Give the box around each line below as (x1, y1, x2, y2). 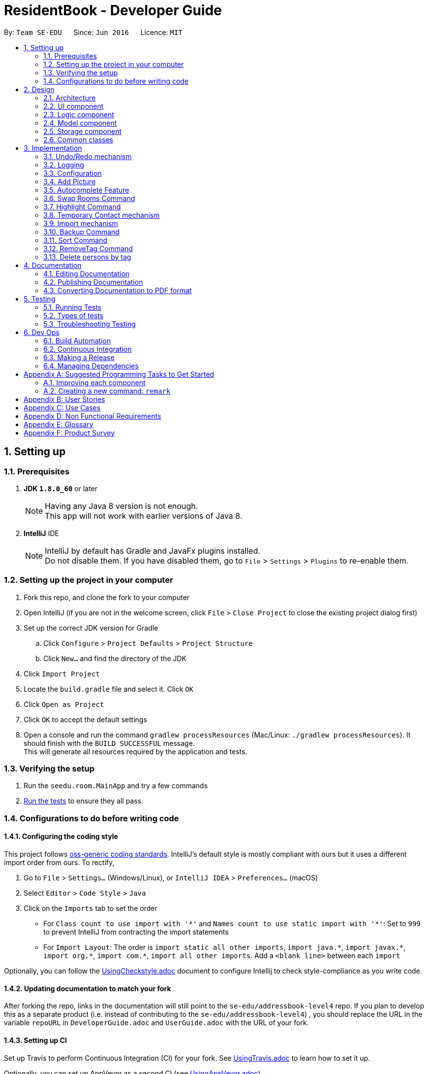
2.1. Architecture (43, 93, 96, 102)
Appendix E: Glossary (24, 420, 94, 429)
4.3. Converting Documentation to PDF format (43, 286, 192, 295)
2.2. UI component (43, 101, 104, 110)
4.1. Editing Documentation (43, 269, 130, 278)
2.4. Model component (43, 118, 117, 127)
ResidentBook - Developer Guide (4, 2, 222, 19)
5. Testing (24, 294, 56, 303)
